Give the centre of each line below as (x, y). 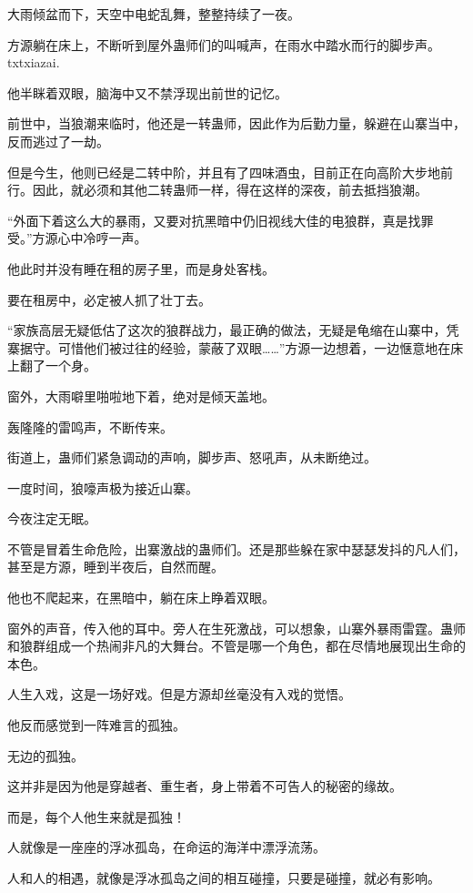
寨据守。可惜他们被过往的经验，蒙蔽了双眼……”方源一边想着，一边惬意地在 (229, 347)
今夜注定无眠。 (52, 518)
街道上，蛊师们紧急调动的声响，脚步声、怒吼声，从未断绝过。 (192, 457)
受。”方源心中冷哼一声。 (77, 238)
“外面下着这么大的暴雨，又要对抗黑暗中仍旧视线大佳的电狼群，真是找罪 (221, 220)
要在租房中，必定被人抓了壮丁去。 (109, 299)
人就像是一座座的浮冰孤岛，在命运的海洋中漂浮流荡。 (166, 847)
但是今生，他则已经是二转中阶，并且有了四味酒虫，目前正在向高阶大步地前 (230, 172)
